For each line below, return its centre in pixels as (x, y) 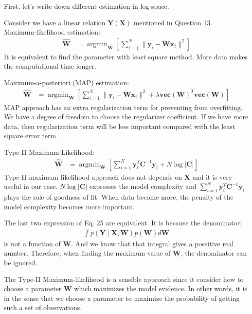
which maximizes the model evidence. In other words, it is (161, 288)
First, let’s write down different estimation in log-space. (87, 6)
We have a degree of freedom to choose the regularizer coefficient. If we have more (126, 117)
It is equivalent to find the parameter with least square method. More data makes (126, 56)
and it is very (212, 176)
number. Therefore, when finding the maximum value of (87, 253)
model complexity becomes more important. (69, 206)
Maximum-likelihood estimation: (52, 32)
